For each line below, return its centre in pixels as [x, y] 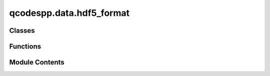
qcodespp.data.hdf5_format [69, 13]
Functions [25, 46]
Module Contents [37, 62]
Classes [22, 31]
